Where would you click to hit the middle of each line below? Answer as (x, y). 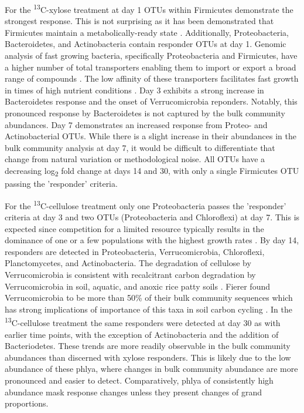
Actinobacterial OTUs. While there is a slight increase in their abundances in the (151, 136)
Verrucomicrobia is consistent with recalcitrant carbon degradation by (130, 274)
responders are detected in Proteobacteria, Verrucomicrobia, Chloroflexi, (135, 251)
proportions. (27, 403)
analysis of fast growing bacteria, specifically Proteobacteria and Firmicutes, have (151, 56)
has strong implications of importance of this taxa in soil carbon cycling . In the (148, 309)
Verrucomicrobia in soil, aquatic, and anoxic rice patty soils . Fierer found (137, 286)
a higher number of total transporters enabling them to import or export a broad (151, 67)
